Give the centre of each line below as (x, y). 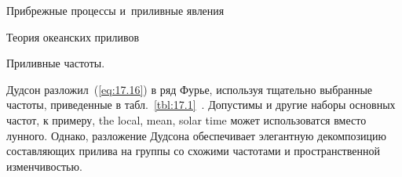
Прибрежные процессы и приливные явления (115, 10)
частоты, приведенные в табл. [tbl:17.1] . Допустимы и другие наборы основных (201, 105)
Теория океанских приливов (73, 36)
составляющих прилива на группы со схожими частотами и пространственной (193, 151)
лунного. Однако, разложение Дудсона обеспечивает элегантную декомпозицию (196, 135)
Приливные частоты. (56, 63)
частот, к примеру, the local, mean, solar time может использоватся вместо (186, 119)
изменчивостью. (44, 166)
